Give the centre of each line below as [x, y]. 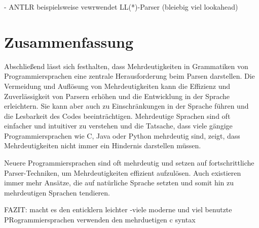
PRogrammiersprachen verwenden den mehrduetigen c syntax [100, 220]
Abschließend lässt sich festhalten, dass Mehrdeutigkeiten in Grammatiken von [126, 66]
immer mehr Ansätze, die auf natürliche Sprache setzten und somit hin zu [119, 183]
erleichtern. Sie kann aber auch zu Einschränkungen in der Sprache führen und [126, 106]
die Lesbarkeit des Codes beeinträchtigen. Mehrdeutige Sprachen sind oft [117, 116]
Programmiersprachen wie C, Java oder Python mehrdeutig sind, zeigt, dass [122, 135]
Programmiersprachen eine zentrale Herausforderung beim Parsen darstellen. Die [129, 76]
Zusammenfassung [69, 41]
